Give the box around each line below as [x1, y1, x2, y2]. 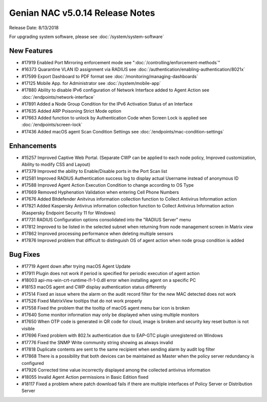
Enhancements [9, 141, 57, 150]
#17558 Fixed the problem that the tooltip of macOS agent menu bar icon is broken [21, 305, 190, 311]
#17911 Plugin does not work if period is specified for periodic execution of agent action [21, 270, 200, 276]
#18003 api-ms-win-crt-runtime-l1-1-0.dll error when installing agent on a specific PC [21, 277, 196, 283]
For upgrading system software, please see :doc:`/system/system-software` [9, 34, 164, 40]
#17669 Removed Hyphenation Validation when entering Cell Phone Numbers [21, 189, 179, 195]
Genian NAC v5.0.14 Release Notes [9, 7, 155, 18]
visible [21, 325, 35, 331]
